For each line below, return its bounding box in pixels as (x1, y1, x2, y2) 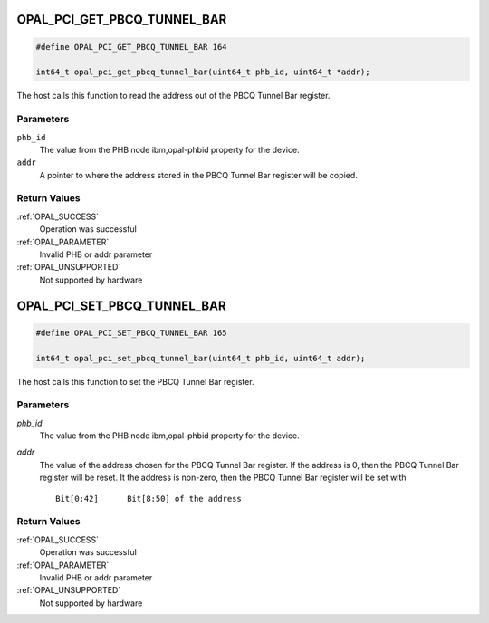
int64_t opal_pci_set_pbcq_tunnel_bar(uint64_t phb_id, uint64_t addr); (35, 353, 366, 363)
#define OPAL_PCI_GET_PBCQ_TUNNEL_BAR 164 (35, 42, 227, 52)
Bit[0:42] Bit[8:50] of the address (55, 494, 242, 503)
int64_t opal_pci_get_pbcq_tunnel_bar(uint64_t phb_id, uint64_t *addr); (35, 67, 370, 77)
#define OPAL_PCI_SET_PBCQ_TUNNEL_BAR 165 (35, 327, 227, 338)
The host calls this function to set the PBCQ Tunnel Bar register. (16, 376, 254, 387)
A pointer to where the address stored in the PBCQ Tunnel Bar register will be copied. (39, 169, 358, 180)
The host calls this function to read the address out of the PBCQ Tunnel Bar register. (16, 91, 331, 101)
